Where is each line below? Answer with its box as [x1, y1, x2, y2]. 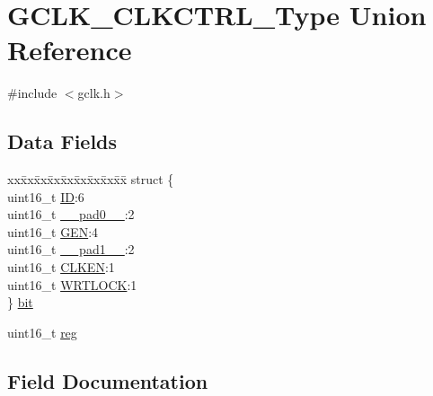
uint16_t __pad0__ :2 [7, 205, 135, 224]
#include [7, 84, 57, 102]
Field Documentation [7, 366, 208, 394]
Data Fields [7, 128, 118, 155]
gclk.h [77, 84, 110, 102]
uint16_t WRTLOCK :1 [7, 275, 137, 294]
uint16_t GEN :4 [7, 222, 99, 241]
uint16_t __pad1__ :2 [7, 240, 135, 259]
